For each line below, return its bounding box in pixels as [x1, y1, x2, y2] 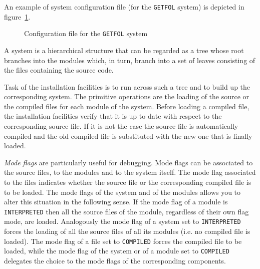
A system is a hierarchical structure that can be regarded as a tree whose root [4, 45, 244, 55]
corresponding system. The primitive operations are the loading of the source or [4, 91, 249, 102]
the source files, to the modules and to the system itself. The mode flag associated [4, 167, 256, 177]
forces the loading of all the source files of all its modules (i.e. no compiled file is [4, 226, 250, 236]
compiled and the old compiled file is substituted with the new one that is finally [4, 130, 252, 141]
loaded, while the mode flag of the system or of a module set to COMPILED [4, 245, 229, 256]
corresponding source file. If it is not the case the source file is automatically [4, 121, 238, 131]
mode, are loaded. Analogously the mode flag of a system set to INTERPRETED [4, 216, 241, 226]
